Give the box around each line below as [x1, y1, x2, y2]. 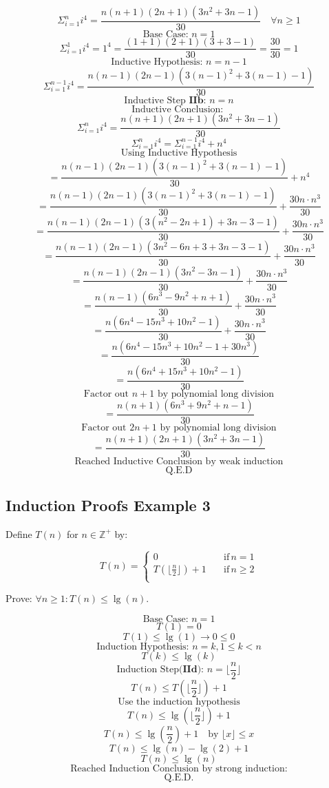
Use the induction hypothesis [118, 696, 240, 707]
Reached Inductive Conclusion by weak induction [74, 456, 284, 466]
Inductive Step [124, 96, 186, 106]
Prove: [6, 591, 32, 605]
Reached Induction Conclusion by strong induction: [70, 763, 288, 774]
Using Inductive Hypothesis [120, 148, 237, 158]
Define [6, 526, 32, 541]
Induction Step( [116, 665, 183, 675]
